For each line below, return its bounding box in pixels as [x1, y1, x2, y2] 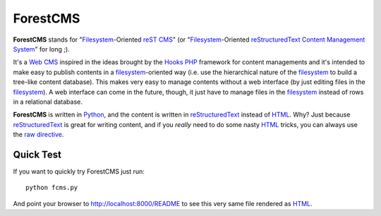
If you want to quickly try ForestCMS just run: [13, 167, 145, 176]
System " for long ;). [13, 44, 70, 53]
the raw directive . [13, 131, 64, 139]
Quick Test [13, 148, 61, 160]
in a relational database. [13, 97, 83, 106]
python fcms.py [25, 184, 78, 192]
